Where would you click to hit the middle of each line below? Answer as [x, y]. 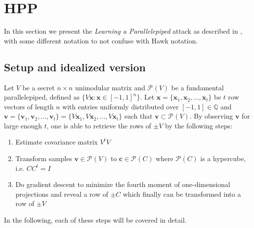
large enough [23, 125]
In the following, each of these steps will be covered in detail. [95, 220]
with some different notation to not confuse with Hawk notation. [101, 40]
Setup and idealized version [75, 67]
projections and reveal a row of [62, 194]
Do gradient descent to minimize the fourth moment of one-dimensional [123, 184]
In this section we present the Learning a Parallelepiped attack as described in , [123, 31]
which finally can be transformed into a [182, 194]
